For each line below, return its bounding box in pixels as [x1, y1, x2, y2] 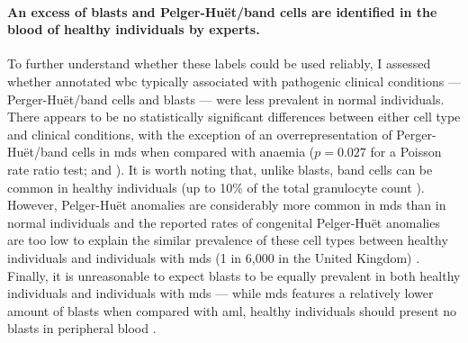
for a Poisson [370, 142, 442, 161]
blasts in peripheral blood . [7, 319, 157, 338]
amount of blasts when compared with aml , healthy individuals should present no [7, 301, 457, 320]
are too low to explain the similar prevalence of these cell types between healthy [7, 230, 448, 249]
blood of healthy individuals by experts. [7, 20, 260, 39]
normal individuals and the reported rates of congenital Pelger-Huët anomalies [7, 212, 440, 231]
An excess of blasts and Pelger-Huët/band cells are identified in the [7, 2, 437, 21]
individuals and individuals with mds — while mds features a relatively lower [7, 284, 434, 302]
